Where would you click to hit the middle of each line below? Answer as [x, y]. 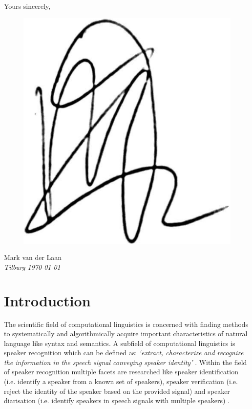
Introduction [47, 300]
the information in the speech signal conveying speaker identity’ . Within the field [126, 362]
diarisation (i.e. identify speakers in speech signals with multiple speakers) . [117, 400]
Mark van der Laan [33, 257]
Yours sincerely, [27, 6]
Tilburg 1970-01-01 [32, 267]
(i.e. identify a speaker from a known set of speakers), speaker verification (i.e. [121, 381]
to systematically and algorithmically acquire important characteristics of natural [126, 334]
